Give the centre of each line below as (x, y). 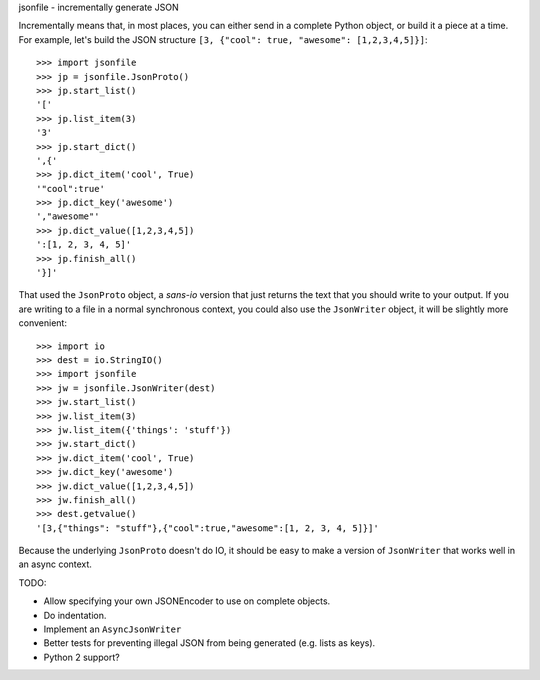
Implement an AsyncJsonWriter (112, 629)
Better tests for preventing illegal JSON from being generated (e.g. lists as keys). (209, 643)
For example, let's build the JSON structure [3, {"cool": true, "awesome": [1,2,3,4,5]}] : (223, 39)
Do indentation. (75, 615)
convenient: (42, 323)
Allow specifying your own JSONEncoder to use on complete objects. (187, 601)
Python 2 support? (81, 657)
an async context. (55, 564)
